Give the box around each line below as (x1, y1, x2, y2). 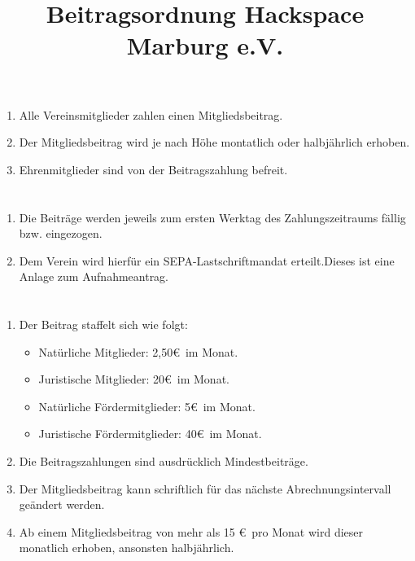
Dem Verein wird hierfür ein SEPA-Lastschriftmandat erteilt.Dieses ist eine (19, 252, 395, 269)
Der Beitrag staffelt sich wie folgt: (19, 316, 188, 333)
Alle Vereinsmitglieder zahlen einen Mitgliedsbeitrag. (19, 106, 283, 123)
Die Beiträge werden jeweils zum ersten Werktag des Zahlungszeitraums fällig (19, 208, 406, 226)
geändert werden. (19, 496, 105, 513)
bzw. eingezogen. (19, 225, 103, 242)
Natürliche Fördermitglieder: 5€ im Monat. (38, 397, 256, 414)
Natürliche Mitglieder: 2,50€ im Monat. (38, 343, 238, 360)
